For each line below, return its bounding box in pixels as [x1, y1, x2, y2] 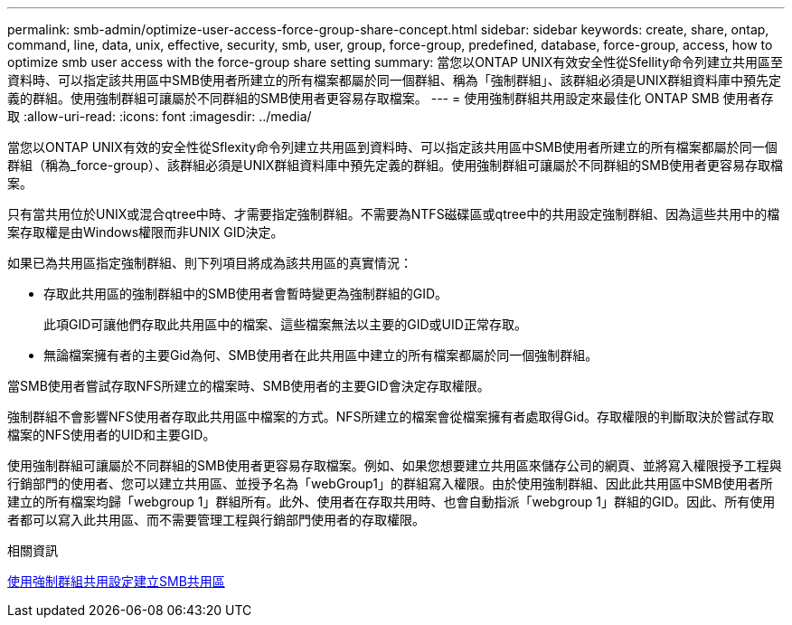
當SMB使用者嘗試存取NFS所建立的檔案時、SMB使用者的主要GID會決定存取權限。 [7, 378, 490, 393]
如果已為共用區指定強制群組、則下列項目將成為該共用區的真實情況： [7, 255, 412, 270]
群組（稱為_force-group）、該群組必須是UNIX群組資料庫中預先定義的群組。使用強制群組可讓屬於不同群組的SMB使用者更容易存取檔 [7, 157, 784, 173]
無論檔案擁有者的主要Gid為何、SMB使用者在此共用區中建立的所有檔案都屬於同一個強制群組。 [43, 347, 599, 363]
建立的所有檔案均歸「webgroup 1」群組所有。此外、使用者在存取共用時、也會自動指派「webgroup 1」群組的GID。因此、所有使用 [7, 494, 776, 509]
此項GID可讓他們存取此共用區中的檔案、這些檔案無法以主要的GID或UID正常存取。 [43, 317, 527, 332]
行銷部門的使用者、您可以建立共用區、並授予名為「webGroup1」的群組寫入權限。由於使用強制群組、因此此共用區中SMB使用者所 [7, 476, 773, 491]
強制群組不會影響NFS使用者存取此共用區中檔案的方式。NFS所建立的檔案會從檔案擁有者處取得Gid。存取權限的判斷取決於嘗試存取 [7, 409, 774, 424]
